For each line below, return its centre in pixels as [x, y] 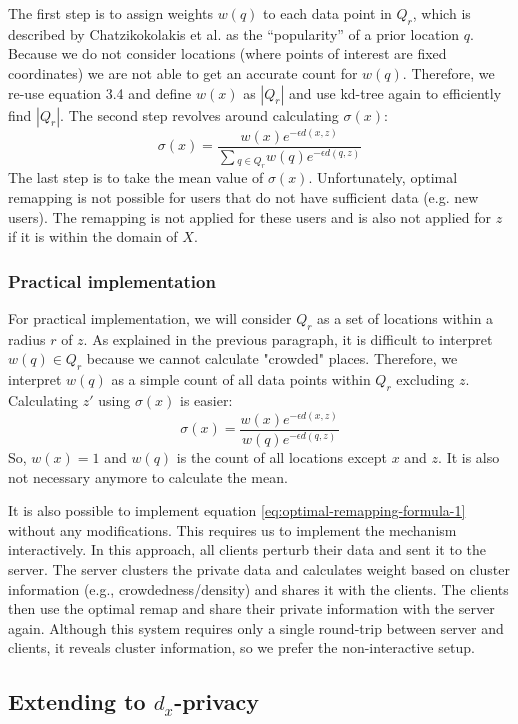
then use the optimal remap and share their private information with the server [251, 608]
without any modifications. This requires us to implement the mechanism [232, 529]
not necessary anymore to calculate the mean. [148, 476]
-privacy [216, 701]
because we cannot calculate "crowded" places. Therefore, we [272, 358]
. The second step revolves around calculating [199, 114]
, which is [441, 13]
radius [27, 338]
